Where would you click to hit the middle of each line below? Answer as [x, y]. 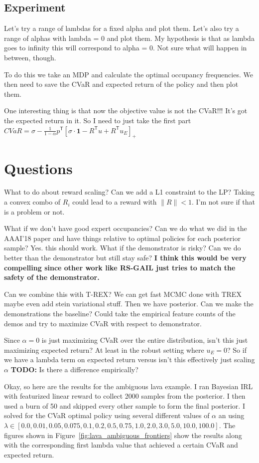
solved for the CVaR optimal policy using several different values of [107, 415]
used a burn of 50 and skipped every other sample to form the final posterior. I [125, 405]
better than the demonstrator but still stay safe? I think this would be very [125, 258]
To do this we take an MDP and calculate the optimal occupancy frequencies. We [129, 74]
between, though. [30, 57]
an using [231, 415]
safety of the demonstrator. [52, 277]
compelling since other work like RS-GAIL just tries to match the [120, 267]
